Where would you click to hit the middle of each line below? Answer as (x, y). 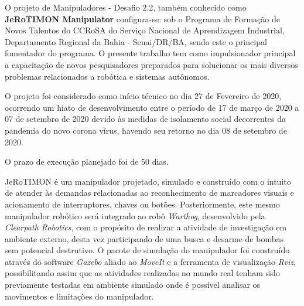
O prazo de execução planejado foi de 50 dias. (87, 161)
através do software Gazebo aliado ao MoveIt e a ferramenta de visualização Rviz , (150, 261)
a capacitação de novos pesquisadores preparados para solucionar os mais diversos (151, 64)
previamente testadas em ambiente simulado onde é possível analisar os (133, 285)
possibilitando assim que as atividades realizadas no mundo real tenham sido (142, 273)
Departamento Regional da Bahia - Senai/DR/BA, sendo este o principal (136, 41)
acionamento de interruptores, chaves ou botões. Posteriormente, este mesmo (142, 204)
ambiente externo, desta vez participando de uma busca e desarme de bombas (144, 238)
